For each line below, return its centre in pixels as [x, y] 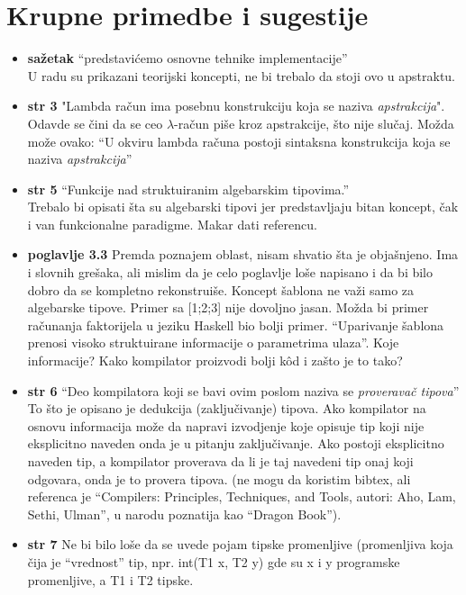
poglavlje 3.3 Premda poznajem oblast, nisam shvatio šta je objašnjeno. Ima [243, 254]
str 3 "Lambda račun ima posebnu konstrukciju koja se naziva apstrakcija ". [236, 106]
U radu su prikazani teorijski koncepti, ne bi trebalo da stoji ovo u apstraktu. [242, 75]
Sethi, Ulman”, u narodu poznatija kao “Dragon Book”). [184, 514]
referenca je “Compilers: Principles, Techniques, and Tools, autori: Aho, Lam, [242, 496]
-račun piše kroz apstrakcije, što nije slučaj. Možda [314, 123]
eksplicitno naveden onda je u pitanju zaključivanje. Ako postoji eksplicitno [236, 443]
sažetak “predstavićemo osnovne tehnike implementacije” [187, 58]
